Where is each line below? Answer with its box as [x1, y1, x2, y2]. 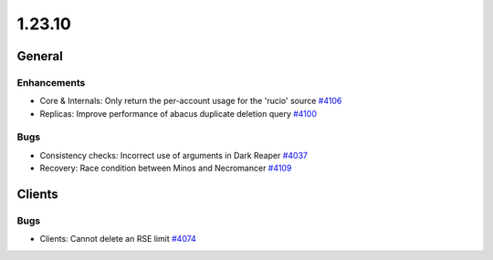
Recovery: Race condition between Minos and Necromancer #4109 [39, 162, 292, 173]
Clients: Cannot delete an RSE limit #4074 [39, 234, 196, 244]
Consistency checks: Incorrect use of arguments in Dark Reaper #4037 [39, 150, 308, 161]
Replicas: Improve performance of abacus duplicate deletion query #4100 [39, 108, 317, 119]
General [16, 48, 64, 64]
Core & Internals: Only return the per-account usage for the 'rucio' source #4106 [39, 96, 342, 107]
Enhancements [16, 76, 86, 88]
